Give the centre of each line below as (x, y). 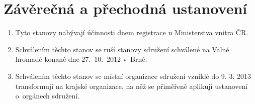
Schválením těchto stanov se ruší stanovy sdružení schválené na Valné (122, 49)
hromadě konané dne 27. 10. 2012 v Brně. (81, 59)
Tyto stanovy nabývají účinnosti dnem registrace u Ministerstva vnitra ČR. (132, 32)
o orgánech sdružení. (48, 96)
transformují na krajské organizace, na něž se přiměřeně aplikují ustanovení (132, 86)
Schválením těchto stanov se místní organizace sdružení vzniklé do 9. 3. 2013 (133, 76)
